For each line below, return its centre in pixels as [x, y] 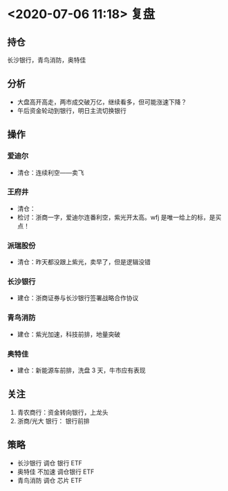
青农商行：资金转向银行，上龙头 [63, 412]
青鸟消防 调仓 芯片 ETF [50, 480]
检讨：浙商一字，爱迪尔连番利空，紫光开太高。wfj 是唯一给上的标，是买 [119, 217]
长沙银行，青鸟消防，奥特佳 [47, 60]
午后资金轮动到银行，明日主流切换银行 [72, 110]
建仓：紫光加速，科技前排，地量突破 [69, 334]
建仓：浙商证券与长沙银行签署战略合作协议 [78, 298]
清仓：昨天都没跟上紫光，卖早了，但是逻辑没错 [84, 262]
